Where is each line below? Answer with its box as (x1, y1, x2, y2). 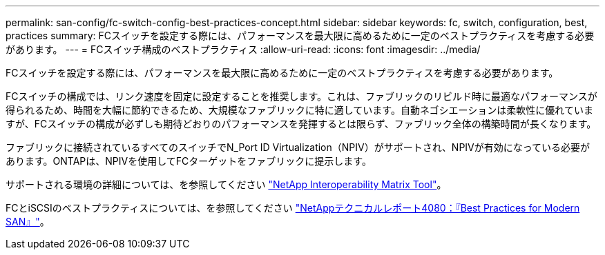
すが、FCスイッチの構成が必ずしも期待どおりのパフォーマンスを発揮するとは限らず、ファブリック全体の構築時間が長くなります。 (6, 118, 597, 130)
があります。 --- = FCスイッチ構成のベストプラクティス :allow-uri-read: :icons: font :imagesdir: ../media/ (6, 43, 481, 55)
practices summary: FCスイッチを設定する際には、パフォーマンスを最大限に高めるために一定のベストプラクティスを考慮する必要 (6, 30, 595, 41)
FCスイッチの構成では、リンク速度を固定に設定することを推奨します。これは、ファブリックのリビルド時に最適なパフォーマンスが (6, 90, 597, 102)
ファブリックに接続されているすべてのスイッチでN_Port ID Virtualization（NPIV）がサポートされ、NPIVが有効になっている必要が (6, 141, 590, 153)
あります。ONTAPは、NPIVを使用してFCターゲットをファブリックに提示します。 (6, 155, 372, 167)
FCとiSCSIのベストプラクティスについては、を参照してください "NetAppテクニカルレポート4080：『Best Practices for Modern (6, 202, 580, 214)
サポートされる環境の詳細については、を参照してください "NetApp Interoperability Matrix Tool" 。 (6, 178, 447, 190)
